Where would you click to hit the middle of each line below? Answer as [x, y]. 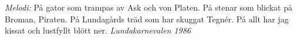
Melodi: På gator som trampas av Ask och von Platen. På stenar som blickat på [148, 7]
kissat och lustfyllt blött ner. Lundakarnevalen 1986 [98, 30]
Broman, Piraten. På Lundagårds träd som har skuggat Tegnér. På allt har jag [147, 19]
